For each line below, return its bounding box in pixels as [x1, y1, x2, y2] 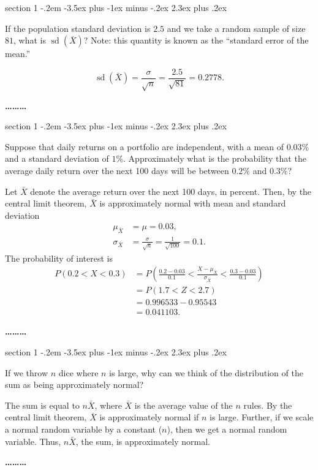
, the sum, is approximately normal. [75, 434, 210, 447]
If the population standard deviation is [5, 21, 151, 34]
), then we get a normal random [167, 422, 287, 435]
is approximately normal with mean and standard [99, 197, 286, 210]
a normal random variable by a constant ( [5, 422, 162, 435]
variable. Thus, [5, 434, 61, 447]
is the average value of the [134, 398, 233, 411]
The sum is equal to [5, 398, 80, 411]
